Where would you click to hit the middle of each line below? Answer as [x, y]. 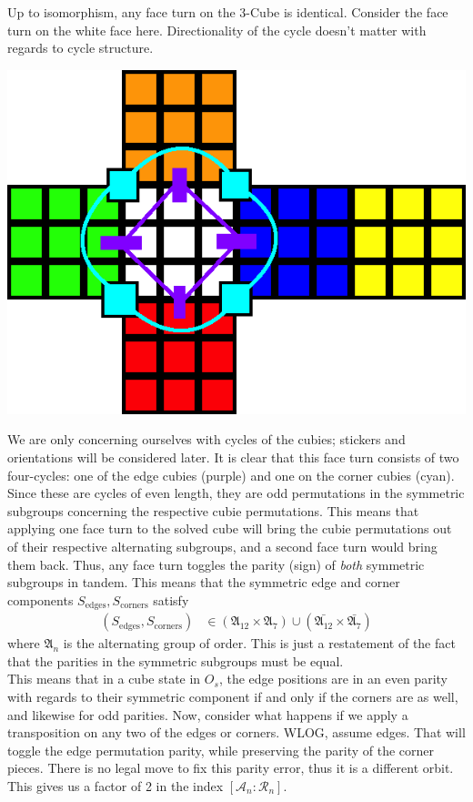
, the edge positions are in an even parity [333, 679]
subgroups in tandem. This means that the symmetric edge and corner [204, 582]
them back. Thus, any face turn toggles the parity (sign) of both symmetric [216, 564]
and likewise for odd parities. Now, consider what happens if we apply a [208, 714]
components [40, 599]
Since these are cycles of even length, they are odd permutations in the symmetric [236, 493]
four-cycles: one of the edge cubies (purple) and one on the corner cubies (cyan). [231, 475]
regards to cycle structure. [81, 48]
